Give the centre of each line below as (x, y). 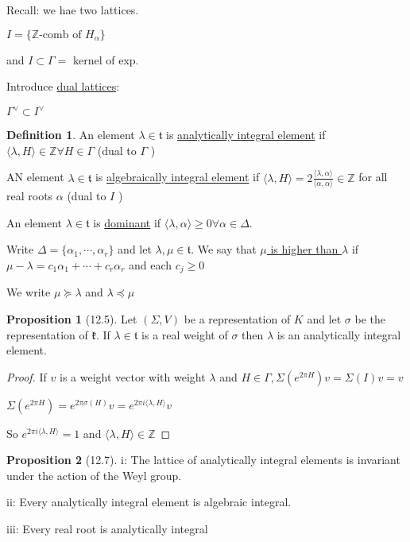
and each (151, 264)
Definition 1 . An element (71, 135)
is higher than (304, 249)
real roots (30, 196)
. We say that (224, 249)
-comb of (60, 35)
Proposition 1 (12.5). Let (72, 318)
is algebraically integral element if (177, 177)
